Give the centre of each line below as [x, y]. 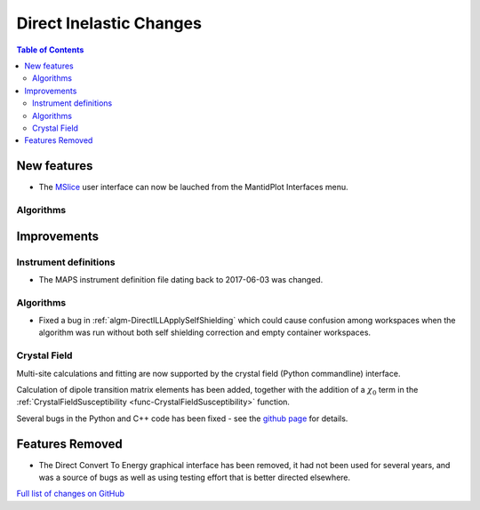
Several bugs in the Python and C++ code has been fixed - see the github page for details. [182, 418]
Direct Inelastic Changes [109, 23]
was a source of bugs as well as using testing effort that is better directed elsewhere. [195, 478]
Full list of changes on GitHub [70, 494]
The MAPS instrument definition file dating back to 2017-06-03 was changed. [181, 279]
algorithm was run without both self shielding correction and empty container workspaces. [205, 332]
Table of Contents [50, 50]
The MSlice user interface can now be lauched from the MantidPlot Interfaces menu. [193, 187]
